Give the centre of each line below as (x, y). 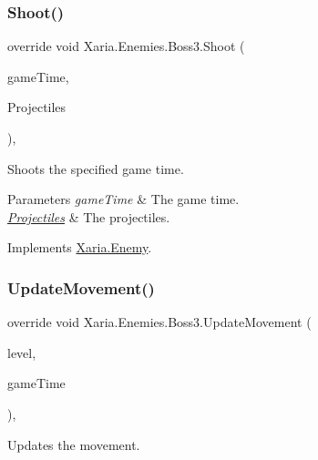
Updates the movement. (74, 444)
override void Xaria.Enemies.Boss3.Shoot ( (126, 46)
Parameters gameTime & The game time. (123, 199)
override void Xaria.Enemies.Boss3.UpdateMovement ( (159, 322)
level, (22, 352)
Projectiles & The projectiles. (89, 216)
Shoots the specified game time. (96, 168)
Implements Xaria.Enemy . (80, 247)
